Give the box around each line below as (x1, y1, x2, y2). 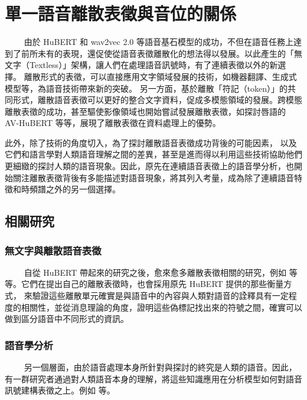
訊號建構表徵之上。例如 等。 (5, 384, 115, 396)
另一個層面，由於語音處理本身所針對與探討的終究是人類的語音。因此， (24, 361, 297, 373)
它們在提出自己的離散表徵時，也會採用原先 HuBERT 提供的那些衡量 (21, 278, 284, 290)
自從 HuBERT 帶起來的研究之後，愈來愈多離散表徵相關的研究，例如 (24, 266, 286, 278)
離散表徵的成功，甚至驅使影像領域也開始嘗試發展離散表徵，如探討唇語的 (5, 105, 286, 117)
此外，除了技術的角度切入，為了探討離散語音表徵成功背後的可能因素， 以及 (5, 136, 297, 149)
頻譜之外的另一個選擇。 (29, 183, 120, 195)
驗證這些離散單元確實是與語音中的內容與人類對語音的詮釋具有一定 (32, 289, 289, 302)
